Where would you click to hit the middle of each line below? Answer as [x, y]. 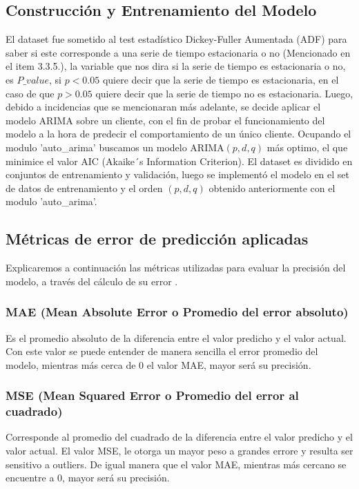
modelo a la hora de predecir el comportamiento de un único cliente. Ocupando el [178, 134]
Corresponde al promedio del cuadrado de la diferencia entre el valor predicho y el [179, 437]
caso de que [30, 93]
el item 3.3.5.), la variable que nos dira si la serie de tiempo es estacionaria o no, [176, 66]
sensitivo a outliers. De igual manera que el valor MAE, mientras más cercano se [176, 464]
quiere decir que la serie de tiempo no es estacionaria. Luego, [224, 93]
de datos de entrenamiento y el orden [84, 188]
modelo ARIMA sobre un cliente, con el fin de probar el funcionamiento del [165, 120]
